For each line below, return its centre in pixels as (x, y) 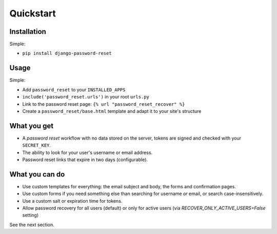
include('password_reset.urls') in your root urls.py (86, 97)
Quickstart (33, 13)
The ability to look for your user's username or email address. (87, 152)
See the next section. (32, 225)
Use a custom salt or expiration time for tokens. (72, 201)
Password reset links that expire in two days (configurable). (85, 160)
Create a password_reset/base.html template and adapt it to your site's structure (112, 111)
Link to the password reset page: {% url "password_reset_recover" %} (104, 104)
